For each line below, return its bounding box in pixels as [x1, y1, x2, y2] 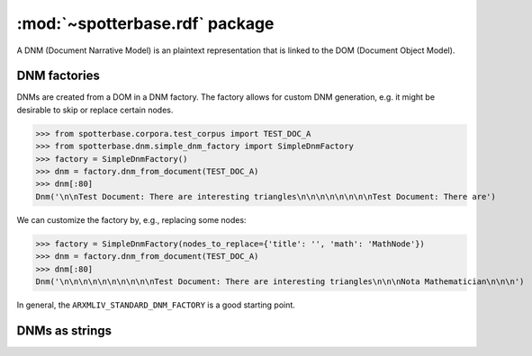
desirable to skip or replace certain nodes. [16, 104, 174, 115]
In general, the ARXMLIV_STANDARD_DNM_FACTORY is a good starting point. [16, 299, 296, 310]
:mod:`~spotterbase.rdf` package [16, 13, 275, 33]
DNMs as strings [16, 323, 113, 338]
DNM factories [16, 68, 101, 84]
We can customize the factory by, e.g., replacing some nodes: [16, 214, 247, 225]
